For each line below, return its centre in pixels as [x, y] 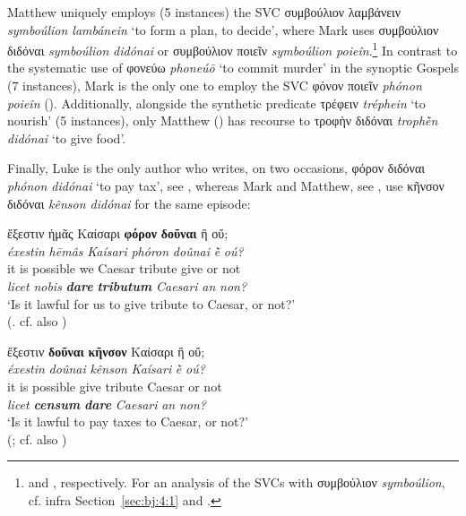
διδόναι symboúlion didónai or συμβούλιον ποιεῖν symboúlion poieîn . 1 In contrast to [233, 49]
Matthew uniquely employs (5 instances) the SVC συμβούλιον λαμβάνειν [204, 12]
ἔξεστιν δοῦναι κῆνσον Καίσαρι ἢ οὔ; [106, 351]
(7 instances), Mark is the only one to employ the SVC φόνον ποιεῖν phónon [215, 86]
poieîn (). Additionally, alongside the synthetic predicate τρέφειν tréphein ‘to [216, 103]
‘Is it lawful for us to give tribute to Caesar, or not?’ [151, 303]
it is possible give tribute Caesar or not [115, 386]
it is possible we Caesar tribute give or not [124, 268]
